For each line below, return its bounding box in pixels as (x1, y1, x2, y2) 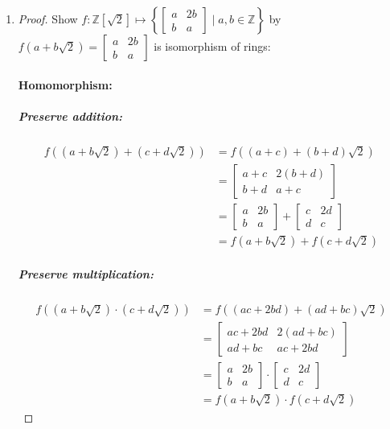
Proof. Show (18, 10, 78, 27)
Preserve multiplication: (18, 266, 154, 283)
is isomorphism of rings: (154, 38, 271, 54)
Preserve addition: (18, 107, 122, 124)
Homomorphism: (18, 76, 113, 93)
